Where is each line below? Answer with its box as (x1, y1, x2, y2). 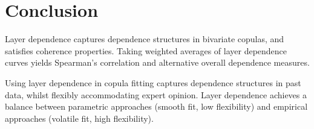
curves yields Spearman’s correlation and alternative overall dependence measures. (5, 56, 310, 69)
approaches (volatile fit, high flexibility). (5, 112, 154, 124)
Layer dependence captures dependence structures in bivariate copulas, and (5, 33, 284, 45)
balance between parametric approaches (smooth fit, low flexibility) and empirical (5, 100, 308, 113)
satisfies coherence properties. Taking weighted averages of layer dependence (5, 44, 287, 57)
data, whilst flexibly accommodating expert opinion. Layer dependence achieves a (5, 88, 307, 101)
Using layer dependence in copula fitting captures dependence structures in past (5, 76, 301, 89)
